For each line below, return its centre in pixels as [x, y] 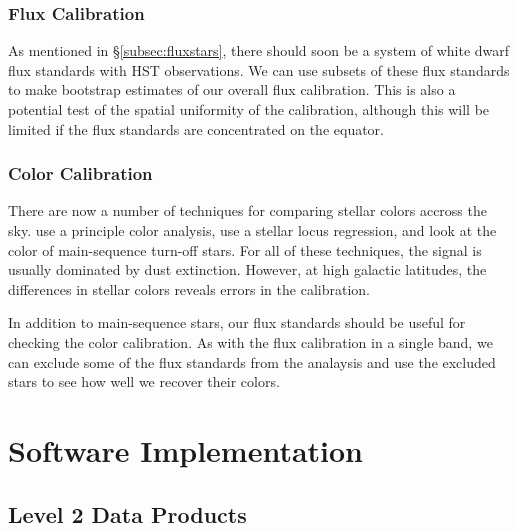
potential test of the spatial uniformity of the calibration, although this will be [249, 109]
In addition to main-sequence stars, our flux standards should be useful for [237, 322]
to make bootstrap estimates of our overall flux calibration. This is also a [232, 89]
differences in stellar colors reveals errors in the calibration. [189, 288]
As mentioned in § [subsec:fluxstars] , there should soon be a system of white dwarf [259, 50]
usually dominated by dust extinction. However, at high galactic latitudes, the [247, 269]
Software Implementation [186, 449]
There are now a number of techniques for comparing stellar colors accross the [247, 210]
